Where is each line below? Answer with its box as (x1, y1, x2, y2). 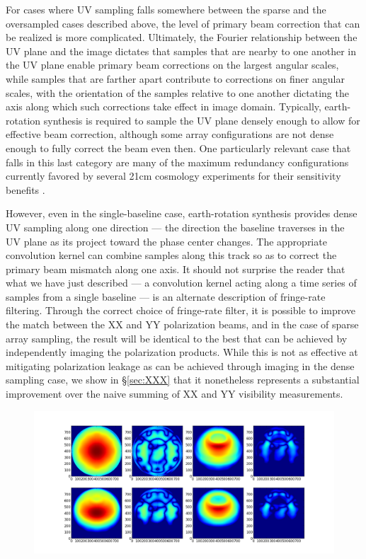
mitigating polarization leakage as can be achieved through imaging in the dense (6, 358, 355, 373)
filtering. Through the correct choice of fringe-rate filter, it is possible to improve (6, 303, 356, 318)
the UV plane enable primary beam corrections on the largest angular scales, (6, 57, 339, 72)
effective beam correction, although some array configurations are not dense (6, 127, 334, 142)
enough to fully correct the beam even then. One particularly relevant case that (6, 140, 351, 155)
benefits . (6, 182, 45, 197)
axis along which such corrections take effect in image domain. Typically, (6, 99, 321, 114)
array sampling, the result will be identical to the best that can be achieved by (6, 330, 348, 345)
